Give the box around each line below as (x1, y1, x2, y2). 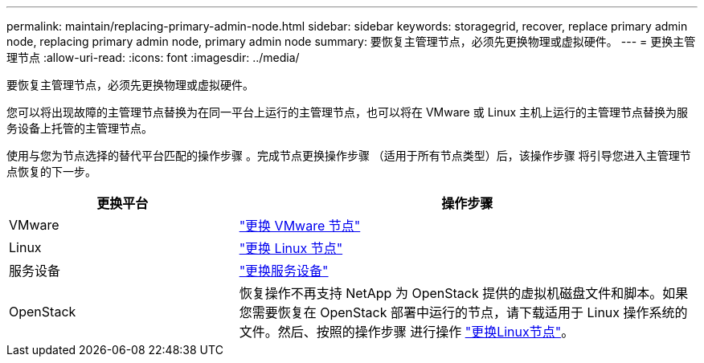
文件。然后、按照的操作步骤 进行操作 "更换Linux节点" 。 (239, 324, 575, 340)
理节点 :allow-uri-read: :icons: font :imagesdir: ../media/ (6, 51, 300, 64)
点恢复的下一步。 (6, 165, 96, 178)
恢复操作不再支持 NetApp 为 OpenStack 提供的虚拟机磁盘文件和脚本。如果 (239, 285, 689, 301)
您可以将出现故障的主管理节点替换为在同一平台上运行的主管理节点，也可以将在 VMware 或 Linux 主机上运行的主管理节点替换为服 (6, 105, 689, 119)
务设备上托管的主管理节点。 (6, 121, 153, 135)
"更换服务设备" (239, 263, 329, 279)
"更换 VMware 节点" (239, 218, 361, 234)
